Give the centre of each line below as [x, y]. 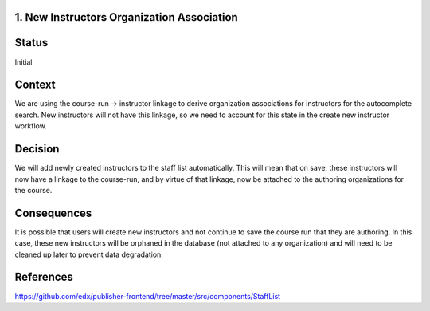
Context [35, 85]
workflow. [31, 126]
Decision [37, 149]
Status [31, 43]
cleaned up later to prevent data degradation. [89, 254]
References [44, 277]
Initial [23, 62]
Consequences [53, 213]
